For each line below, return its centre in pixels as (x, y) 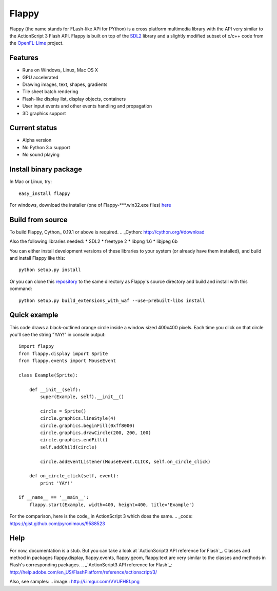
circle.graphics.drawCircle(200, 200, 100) (96, 433)
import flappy (36, 346)
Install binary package (46, 169)
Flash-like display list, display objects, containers (74, 99)
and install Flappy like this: (37, 258)
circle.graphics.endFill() (74, 440)
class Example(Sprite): (48, 375)
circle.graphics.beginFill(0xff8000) (88, 425)
